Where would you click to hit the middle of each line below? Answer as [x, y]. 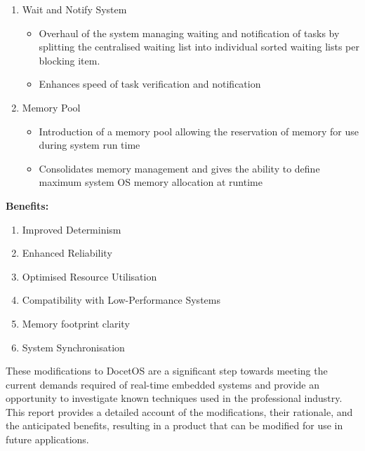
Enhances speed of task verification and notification [150, 84]
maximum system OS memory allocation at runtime [151, 182]
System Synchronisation [73, 347]
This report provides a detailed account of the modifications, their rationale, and [179, 411]
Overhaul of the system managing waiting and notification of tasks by [189, 33]
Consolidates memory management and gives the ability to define [179, 168]
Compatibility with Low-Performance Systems [121, 300]
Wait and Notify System [74, 9]
